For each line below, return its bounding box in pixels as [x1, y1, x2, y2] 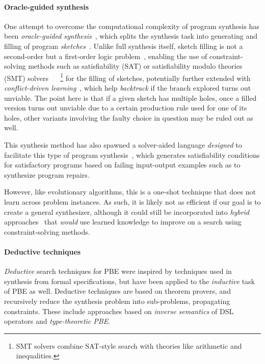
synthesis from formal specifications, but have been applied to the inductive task [4, 275, 255, 286]
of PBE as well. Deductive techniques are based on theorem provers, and [4, 286, 231, 296]
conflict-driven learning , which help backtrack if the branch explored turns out [4, 82, 251, 93]
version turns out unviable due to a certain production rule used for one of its [4, 102, 247, 113]
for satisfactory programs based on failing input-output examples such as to [4, 159, 241, 170]
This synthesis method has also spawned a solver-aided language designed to [4, 139, 242, 150]
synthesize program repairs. [4, 169, 90, 180]
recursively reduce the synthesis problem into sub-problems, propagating [4, 295, 230, 306]
